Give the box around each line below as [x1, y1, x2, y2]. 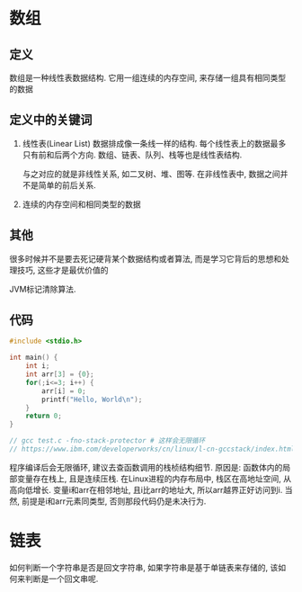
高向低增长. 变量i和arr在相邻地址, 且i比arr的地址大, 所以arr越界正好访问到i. [9, 484, 283, 495]
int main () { [9, 353, 58, 363]
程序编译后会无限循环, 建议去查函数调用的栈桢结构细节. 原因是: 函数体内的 [9, 462, 283, 472]
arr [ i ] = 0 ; [41, 386, 87, 396]
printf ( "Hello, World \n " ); [41, 395, 143, 404]
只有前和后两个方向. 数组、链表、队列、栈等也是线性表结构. [22, 149, 243, 160]
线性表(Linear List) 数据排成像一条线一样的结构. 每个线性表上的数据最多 [22, 138, 287, 148]
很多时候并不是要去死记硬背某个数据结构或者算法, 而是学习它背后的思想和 [9, 253, 281, 264]
